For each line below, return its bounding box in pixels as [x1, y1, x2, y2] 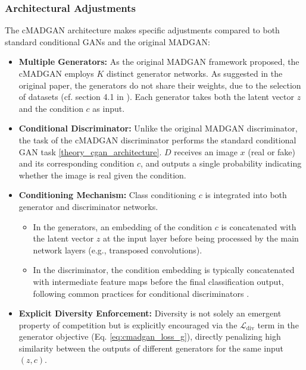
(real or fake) [248, 145, 295, 158]
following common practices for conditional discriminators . [33, 287, 249, 299]
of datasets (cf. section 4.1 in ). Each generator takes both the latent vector [18, 90, 294, 103]
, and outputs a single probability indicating [140, 157, 302, 170]
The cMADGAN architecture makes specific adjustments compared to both [5, 24, 280, 36]
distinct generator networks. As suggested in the [106, 67, 283, 79]
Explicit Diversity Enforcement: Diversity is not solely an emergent [18, 307, 282, 319]
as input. [92, 102, 125, 114]
